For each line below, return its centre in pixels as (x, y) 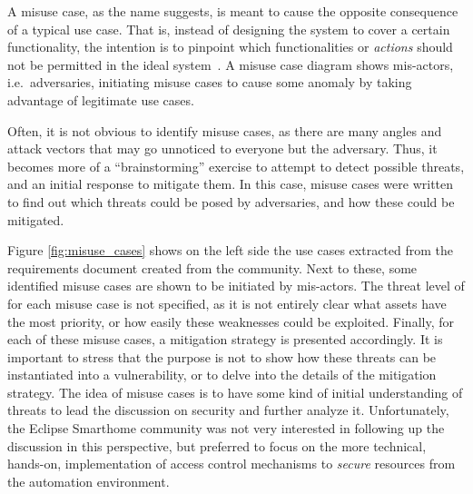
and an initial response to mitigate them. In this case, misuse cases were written (231, 184)
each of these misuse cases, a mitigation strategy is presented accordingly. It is (225, 339)
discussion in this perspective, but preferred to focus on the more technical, (217, 445)
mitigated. (36, 219)
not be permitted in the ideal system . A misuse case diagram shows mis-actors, (231, 64)
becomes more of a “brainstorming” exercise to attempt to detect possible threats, (236, 166)
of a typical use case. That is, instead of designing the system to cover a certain (229, 29)
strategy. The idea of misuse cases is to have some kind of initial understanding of (235, 392)
